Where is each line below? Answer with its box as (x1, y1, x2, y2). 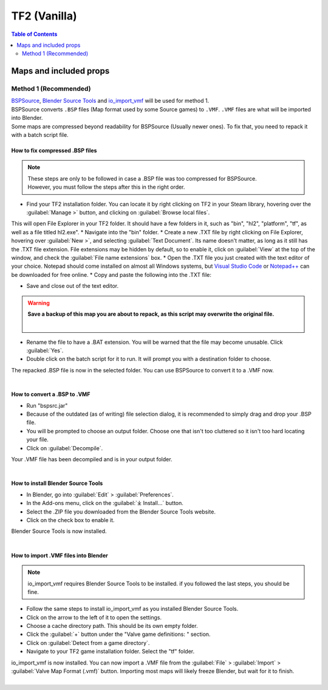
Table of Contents (11, 30, 58, 38)
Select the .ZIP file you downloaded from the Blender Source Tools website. (26, 508, 216, 515)
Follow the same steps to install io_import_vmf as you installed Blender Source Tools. (26, 605, 239, 613)
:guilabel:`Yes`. (26, 347, 64, 354)
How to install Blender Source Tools (11, 479, 103, 487)
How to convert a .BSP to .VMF (11, 391, 91, 398)
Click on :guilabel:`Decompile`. (26, 444, 103, 451)
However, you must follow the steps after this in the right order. (27, 183, 185, 191)
